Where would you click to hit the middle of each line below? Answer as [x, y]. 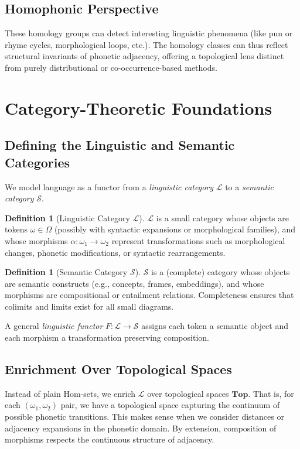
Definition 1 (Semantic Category [66, 272]
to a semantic [249, 186]
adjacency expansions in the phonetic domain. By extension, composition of [141, 428]
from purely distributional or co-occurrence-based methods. [111, 67]
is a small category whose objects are [222, 217]
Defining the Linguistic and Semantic [120, 145]
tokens [16, 229]
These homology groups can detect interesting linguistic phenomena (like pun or [149, 33]
